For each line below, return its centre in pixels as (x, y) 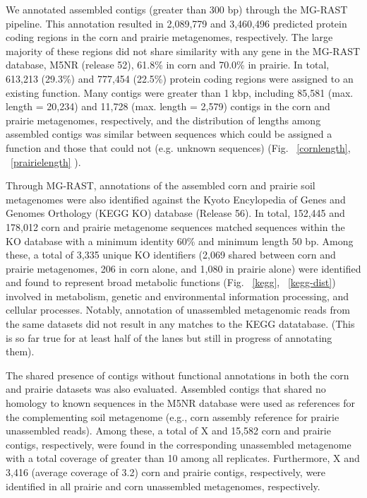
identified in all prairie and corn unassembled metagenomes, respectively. (163, 486)
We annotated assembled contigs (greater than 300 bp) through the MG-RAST (177, 9)
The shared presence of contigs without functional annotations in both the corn (178, 375)
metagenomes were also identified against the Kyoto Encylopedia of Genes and (176, 199)
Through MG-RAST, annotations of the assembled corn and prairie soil (161, 185)
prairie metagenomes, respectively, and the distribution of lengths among (163, 120)
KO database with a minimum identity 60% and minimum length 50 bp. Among (180, 241)
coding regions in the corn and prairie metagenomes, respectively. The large (169, 37)
